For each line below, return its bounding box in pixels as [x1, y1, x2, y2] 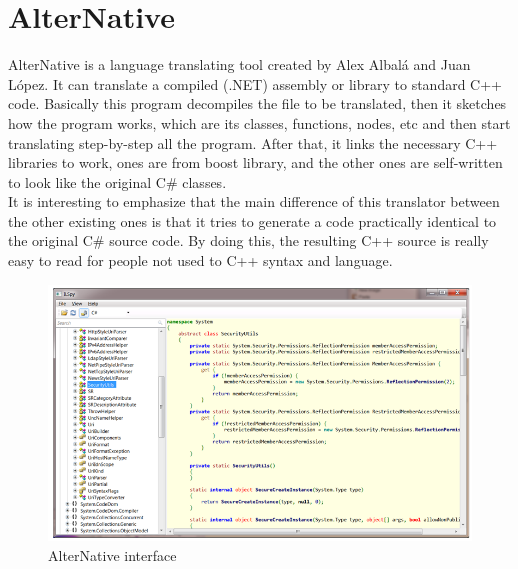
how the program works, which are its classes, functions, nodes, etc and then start [8, 112, 511, 133]
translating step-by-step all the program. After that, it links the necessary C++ [8, 132, 498, 153]
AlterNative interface [48, 544, 177, 565]
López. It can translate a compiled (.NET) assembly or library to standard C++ [8, 73, 503, 94]
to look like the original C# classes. [8, 171, 227, 192]
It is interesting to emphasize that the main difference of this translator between [8, 191, 500, 212]
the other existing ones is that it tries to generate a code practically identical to [8, 210, 497, 231]
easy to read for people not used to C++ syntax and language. [8, 250, 393, 271]
